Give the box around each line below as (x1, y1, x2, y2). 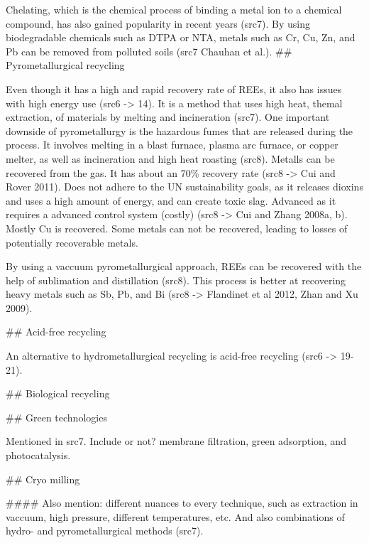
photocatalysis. (6, 448, 71, 463)
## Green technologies (6, 409, 107, 424)
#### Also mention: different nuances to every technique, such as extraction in (6, 495, 358, 510)
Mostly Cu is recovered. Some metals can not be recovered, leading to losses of (6, 220, 348, 235)
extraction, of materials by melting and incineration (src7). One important (6, 109, 330, 124)
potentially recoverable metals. (6, 235, 138, 249)
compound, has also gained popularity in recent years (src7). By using (6, 16, 310, 31)
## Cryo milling (6, 471, 80, 486)
